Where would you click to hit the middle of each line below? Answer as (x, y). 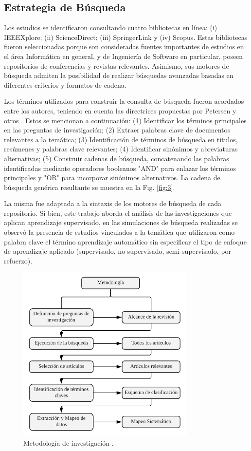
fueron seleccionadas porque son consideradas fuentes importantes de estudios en (124, 47)
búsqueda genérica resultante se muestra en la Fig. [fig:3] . (90, 187)
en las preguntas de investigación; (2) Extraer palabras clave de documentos (117, 130)
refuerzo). (18, 260)
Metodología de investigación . (69, 443)
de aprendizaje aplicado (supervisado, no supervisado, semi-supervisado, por (118, 251)
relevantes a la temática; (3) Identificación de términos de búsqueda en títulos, (121, 139)
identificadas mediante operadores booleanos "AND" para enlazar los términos (120, 168)
